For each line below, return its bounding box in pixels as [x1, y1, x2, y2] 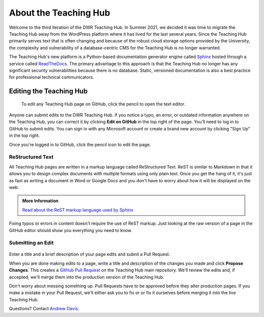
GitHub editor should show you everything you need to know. [9, 227, 132, 233]
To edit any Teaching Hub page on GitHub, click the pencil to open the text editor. [21, 101, 186, 107]
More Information [22, 198, 59, 204]
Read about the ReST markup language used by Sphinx [22, 207, 134, 212]
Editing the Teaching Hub [9, 87, 88, 95]
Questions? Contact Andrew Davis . [9, 306, 79, 312]
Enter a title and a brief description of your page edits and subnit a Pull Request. [9, 252, 171, 257]
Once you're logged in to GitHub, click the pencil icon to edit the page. [9, 142, 151, 148]
